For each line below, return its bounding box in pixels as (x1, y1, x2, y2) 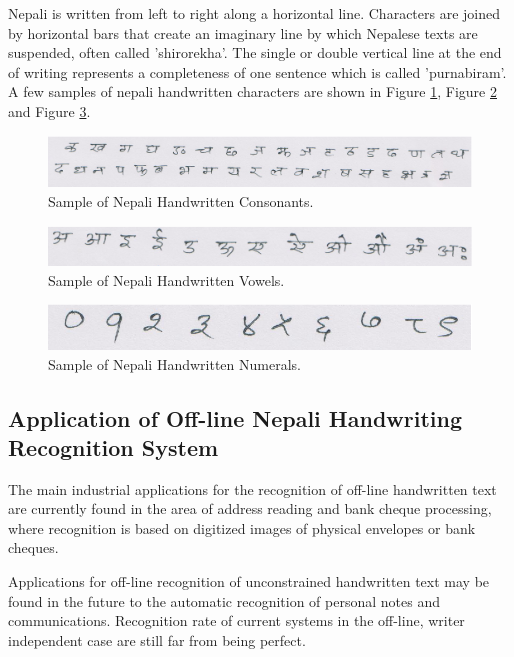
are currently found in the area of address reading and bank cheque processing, (8, 498, 492, 519)
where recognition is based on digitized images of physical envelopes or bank (8, 517, 476, 538)
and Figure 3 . (8, 100, 91, 121)
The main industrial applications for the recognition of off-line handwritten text (8, 478, 497, 499)
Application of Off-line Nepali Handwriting (8, 402, 462, 433)
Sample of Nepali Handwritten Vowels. (48, 269, 285, 290)
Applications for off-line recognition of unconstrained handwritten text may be (8, 571, 490, 592)
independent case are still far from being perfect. (8, 629, 306, 650)
